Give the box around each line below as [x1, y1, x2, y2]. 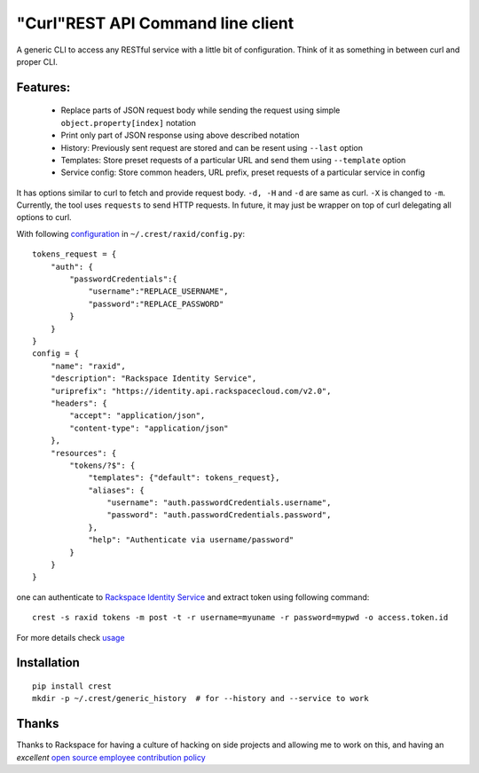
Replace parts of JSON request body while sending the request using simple [60, 105, 341, 115]
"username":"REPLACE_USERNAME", [88, 287, 230, 296]
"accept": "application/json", [69, 411, 206, 421]
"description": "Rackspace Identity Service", [50, 374, 257, 383]
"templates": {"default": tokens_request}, [88, 473, 280, 483]
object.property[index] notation [60, 117, 197, 128]
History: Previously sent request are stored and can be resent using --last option [60, 142, 364, 153]
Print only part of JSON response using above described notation [60, 130, 301, 141]
